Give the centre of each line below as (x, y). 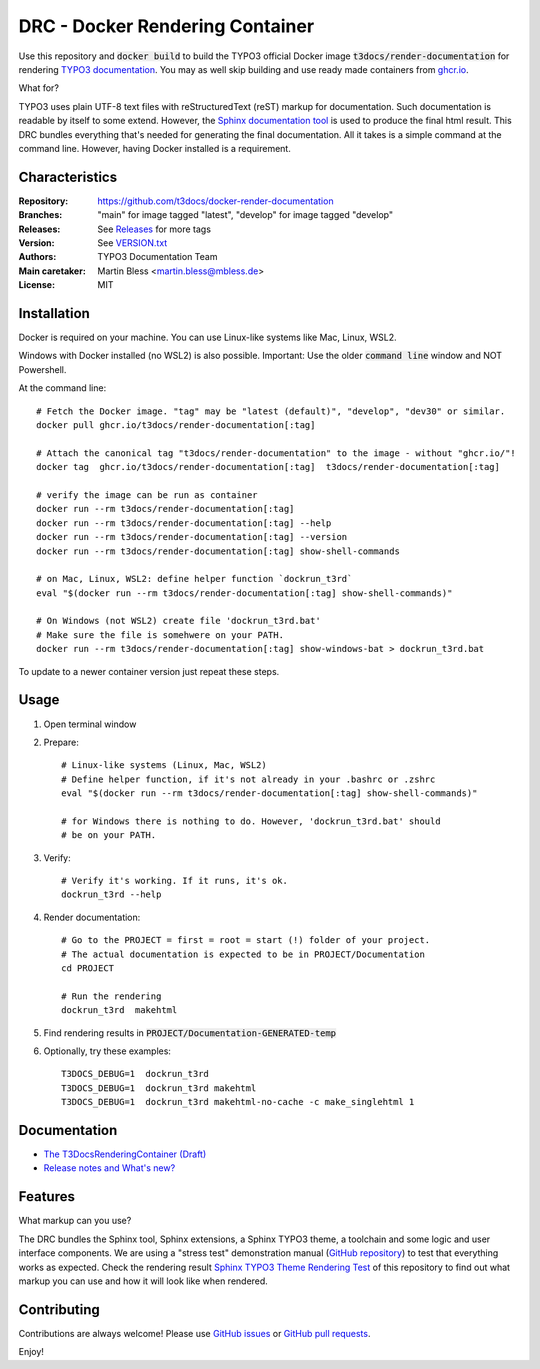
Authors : (37, 257)
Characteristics (68, 176)
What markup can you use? (75, 1221)
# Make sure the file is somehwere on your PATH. (160, 634)
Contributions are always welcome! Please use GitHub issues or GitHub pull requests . (194, 1333)
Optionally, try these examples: (107, 1051)
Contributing (59, 1309)
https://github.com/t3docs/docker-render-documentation (215, 201)
